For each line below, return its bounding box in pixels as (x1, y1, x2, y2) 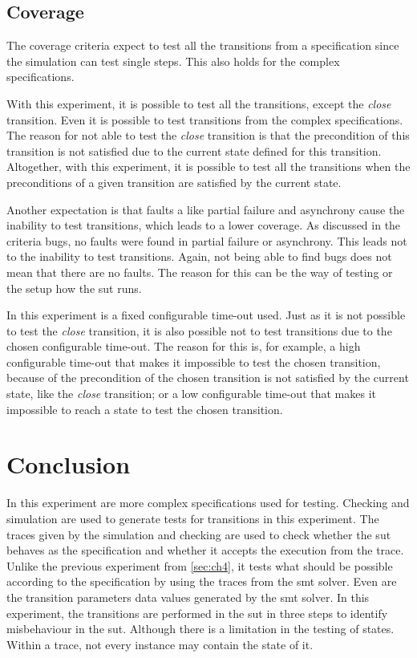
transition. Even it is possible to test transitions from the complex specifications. (6, 111, 403, 128)
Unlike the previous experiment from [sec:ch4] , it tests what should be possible (6, 557, 393, 574)
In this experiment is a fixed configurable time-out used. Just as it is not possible (6, 307, 406, 323)
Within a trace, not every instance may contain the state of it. (6, 636, 314, 652)
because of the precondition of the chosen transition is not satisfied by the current (6, 369, 409, 386)
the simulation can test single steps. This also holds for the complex (6, 52, 340, 69)
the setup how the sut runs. (6, 279, 142, 296)
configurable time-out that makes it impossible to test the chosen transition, (6, 353, 381, 370)
